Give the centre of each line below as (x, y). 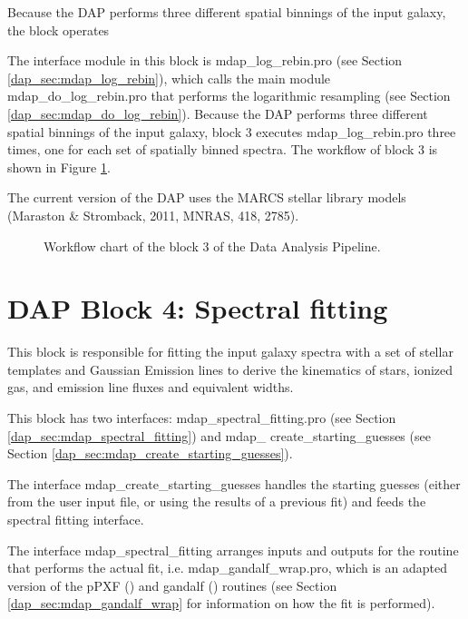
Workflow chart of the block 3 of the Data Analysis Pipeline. (212, 246)
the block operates (58, 29)
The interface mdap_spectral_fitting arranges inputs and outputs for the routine (233, 550)
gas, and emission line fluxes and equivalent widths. (151, 387)
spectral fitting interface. (76, 519)
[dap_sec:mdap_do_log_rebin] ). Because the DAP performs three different (218, 113)
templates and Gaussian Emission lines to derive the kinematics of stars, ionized (230, 369)
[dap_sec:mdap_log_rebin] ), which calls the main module (169, 78)
